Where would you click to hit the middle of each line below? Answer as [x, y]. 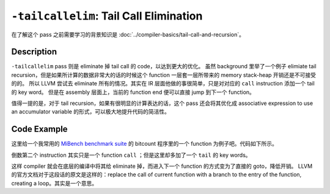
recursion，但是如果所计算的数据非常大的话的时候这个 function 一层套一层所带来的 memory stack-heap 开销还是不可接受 [164, 75]
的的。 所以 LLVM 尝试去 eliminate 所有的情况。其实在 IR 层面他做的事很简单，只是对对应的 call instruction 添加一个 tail [163, 84]
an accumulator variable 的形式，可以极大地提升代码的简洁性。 [91, 112]
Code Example [39, 129]
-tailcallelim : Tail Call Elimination [107, 16]
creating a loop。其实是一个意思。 [54, 183]
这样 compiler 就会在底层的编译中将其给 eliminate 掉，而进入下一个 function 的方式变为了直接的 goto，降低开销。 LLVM [162, 166]
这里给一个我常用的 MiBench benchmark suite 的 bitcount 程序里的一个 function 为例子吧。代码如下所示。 [144, 144]
